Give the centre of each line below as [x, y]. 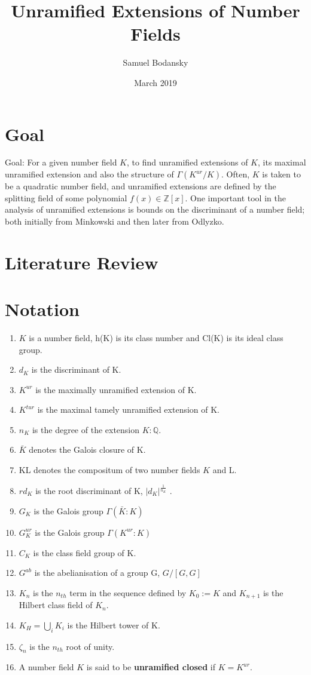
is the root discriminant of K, [89, 491]
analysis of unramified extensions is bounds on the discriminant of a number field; [155, 209]
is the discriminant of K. [76, 369]
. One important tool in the [235, 197]
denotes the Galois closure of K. [87, 450]
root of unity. [90, 646]
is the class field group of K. [85, 552]
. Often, [236, 174]
